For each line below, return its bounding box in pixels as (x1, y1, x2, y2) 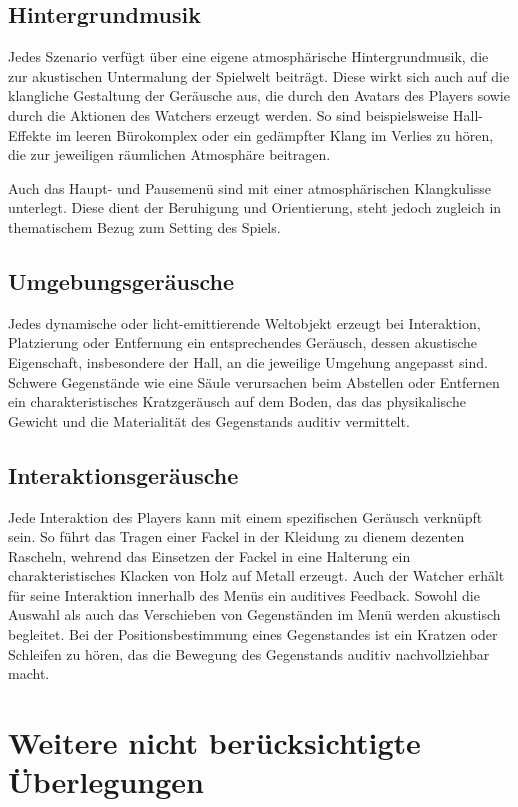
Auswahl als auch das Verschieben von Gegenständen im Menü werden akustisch (8, 604, 501, 625)
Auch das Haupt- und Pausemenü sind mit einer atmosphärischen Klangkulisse (8, 177, 492, 198)
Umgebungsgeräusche (8, 265, 235, 296)
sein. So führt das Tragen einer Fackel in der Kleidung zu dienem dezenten (8, 526, 465, 547)
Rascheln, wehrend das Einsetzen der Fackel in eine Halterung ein (8, 545, 411, 566)
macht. (8, 663, 50, 684)
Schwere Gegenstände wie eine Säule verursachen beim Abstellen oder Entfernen (8, 371, 500, 392)
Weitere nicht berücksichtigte (8, 722, 421, 763)
